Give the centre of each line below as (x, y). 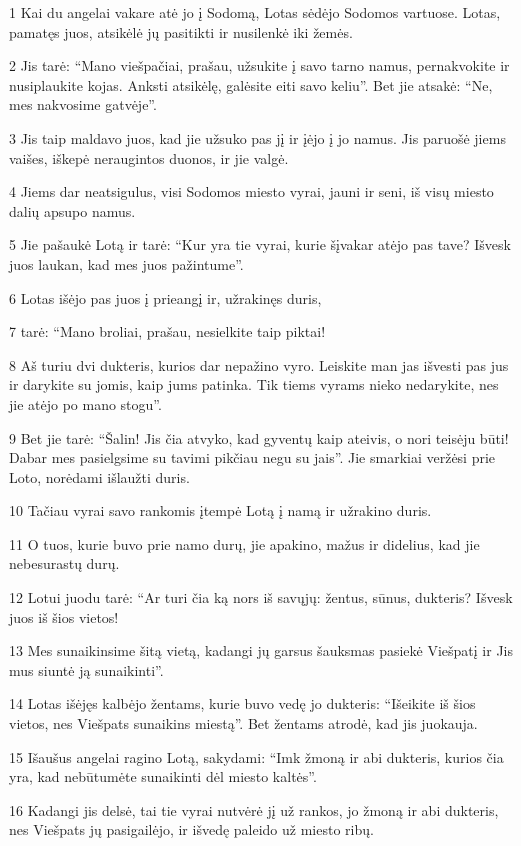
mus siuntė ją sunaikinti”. (86, 669)
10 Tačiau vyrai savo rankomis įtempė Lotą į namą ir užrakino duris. (220, 510)
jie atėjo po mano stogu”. (85, 403)
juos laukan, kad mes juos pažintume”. (126, 263)
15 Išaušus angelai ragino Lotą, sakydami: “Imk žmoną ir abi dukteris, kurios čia (256, 756)
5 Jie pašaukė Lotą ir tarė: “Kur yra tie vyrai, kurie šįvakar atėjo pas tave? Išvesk (260, 244)
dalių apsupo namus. (72, 210)
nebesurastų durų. (64, 563)
